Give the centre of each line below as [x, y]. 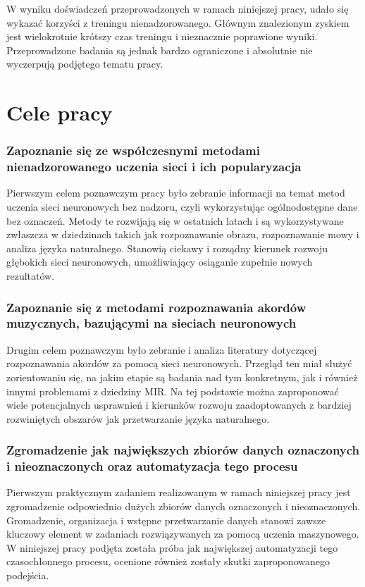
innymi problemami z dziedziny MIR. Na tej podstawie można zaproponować [173, 391]
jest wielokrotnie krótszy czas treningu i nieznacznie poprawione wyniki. [162, 36]
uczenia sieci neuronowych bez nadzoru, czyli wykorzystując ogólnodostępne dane [182, 207]
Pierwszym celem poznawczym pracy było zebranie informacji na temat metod [176, 193]
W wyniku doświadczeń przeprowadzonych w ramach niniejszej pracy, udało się [178, 8]
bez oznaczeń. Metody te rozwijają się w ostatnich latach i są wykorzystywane [175, 220]
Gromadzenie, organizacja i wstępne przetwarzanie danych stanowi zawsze [166, 520]
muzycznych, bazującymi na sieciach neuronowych [151, 323]
